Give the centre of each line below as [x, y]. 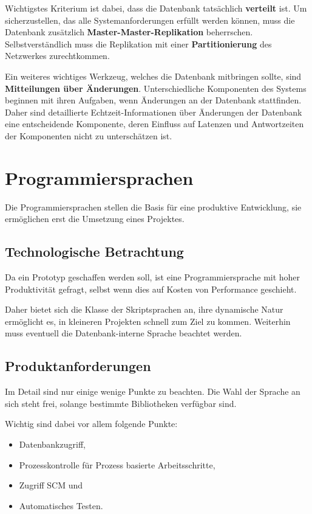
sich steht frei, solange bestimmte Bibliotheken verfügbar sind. [121, 403]
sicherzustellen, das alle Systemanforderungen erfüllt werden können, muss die [150, 20]
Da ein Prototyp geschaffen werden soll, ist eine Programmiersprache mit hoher [153, 277]
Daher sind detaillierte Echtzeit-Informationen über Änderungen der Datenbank [154, 112]
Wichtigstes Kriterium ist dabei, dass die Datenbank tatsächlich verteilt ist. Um [156, 8]
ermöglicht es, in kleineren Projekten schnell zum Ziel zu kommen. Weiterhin [148, 321]
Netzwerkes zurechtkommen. [57, 56]
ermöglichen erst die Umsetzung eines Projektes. [95, 219]
